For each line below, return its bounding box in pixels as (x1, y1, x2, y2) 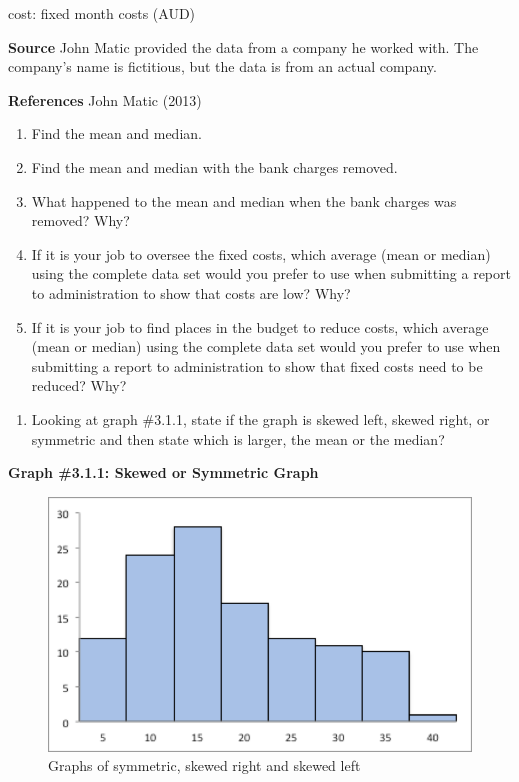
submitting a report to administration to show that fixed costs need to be (31, 355, 483, 376)
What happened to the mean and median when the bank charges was (31, 190, 457, 211)
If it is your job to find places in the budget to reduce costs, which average (31, 316, 489, 337)
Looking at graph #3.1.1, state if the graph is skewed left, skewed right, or (31, 408, 490, 429)
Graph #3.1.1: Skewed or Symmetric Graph (8, 462, 319, 483)
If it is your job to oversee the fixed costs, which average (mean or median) (31, 243, 491, 264)
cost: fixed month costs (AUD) (8, 3, 196, 23)
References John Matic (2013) (8, 89, 202, 110)
